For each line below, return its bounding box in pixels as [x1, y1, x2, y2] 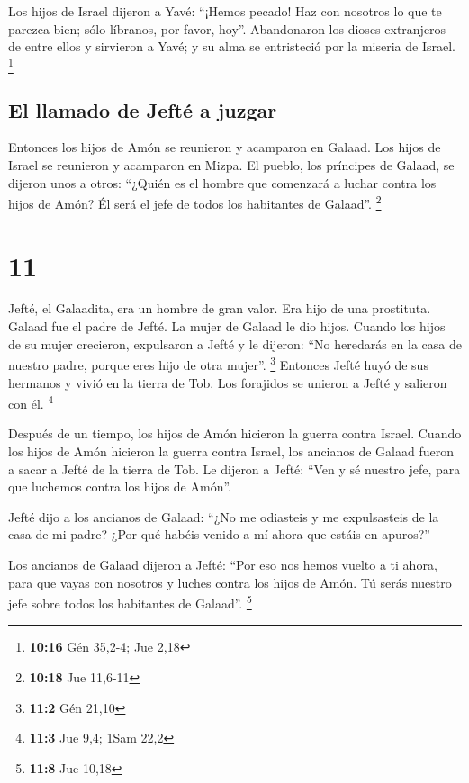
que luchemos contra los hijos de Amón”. [8, 477, 231, 496]
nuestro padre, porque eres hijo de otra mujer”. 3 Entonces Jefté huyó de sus [8, 353, 428, 373]
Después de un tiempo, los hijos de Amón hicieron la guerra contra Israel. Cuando [8, 424, 462, 443]
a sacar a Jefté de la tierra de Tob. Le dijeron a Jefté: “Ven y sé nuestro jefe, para [8, 459, 461, 478]
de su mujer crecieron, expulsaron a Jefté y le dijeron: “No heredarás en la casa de [8, 334, 462, 353]
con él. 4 [8, 391, 54, 412]
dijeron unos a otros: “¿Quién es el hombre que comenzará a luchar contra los [8, 173, 437, 192]
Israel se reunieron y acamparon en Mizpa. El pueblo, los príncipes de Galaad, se [8, 155, 455, 174]
